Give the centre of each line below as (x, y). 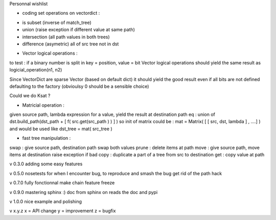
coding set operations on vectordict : (61, 13)
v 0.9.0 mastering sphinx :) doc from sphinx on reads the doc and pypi (84, 192)
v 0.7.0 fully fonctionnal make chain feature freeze (62, 183)
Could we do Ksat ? (30, 96)
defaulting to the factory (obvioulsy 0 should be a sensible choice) (79, 86)
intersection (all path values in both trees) (66, 37)
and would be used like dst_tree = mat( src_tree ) (61, 129)
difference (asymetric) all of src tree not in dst (71, 44)
